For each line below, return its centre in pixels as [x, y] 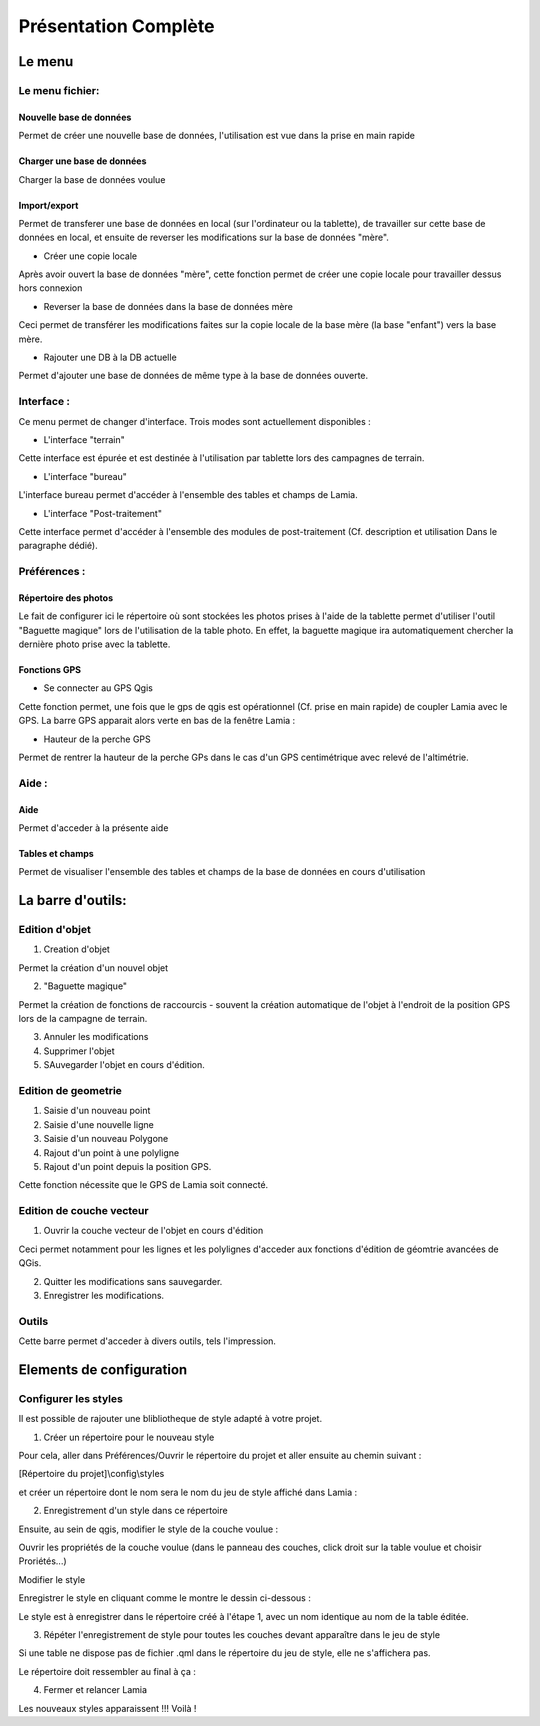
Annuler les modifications [96, 1037]
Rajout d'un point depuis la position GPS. [127, 1166]
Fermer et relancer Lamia [95, 1690]
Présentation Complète [116, 26]
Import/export [48, 205]
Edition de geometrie [70, 1090]
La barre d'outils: [72, 900]
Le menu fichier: [59, 90]
